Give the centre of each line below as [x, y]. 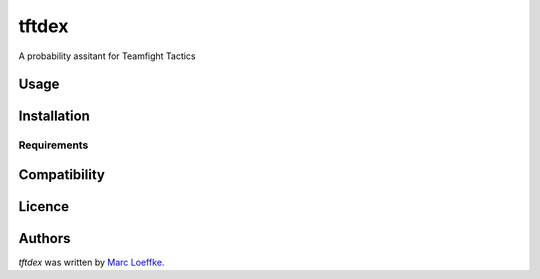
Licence [44, 206]
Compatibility [61, 174]
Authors [44, 238]
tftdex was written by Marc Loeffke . [91, 262]
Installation [54, 116]
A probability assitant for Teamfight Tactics [107, 56]
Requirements [53, 145]
